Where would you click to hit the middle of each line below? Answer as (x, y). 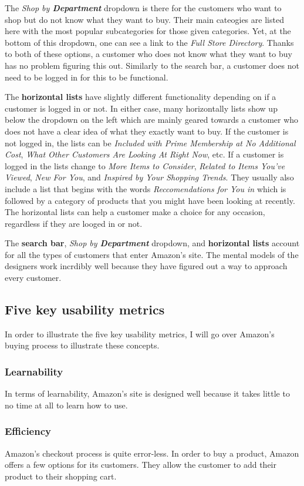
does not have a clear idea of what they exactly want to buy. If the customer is (147, 131)
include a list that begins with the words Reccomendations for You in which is (146, 188)
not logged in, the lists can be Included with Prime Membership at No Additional (150, 143)
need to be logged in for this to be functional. (87, 77)
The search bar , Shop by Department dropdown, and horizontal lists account (152, 243)
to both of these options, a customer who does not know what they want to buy (148, 54)
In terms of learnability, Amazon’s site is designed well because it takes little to (147, 393)
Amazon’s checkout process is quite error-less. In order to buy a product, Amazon (152, 453)
